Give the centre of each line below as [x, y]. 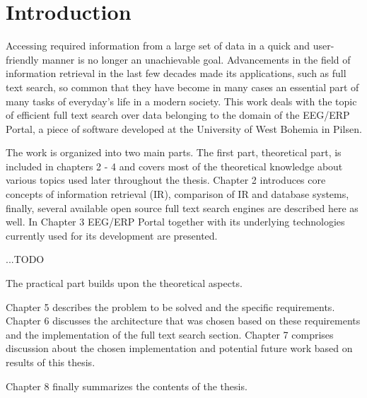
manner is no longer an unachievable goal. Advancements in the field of [196, 59]
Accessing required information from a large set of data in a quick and [158, 46]
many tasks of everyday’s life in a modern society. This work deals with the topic [181, 101]
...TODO [25, 259]
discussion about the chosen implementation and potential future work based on [179, 348]
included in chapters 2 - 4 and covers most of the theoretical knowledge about [174, 166]
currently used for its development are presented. [112, 235]
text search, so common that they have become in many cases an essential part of [182, 87]
